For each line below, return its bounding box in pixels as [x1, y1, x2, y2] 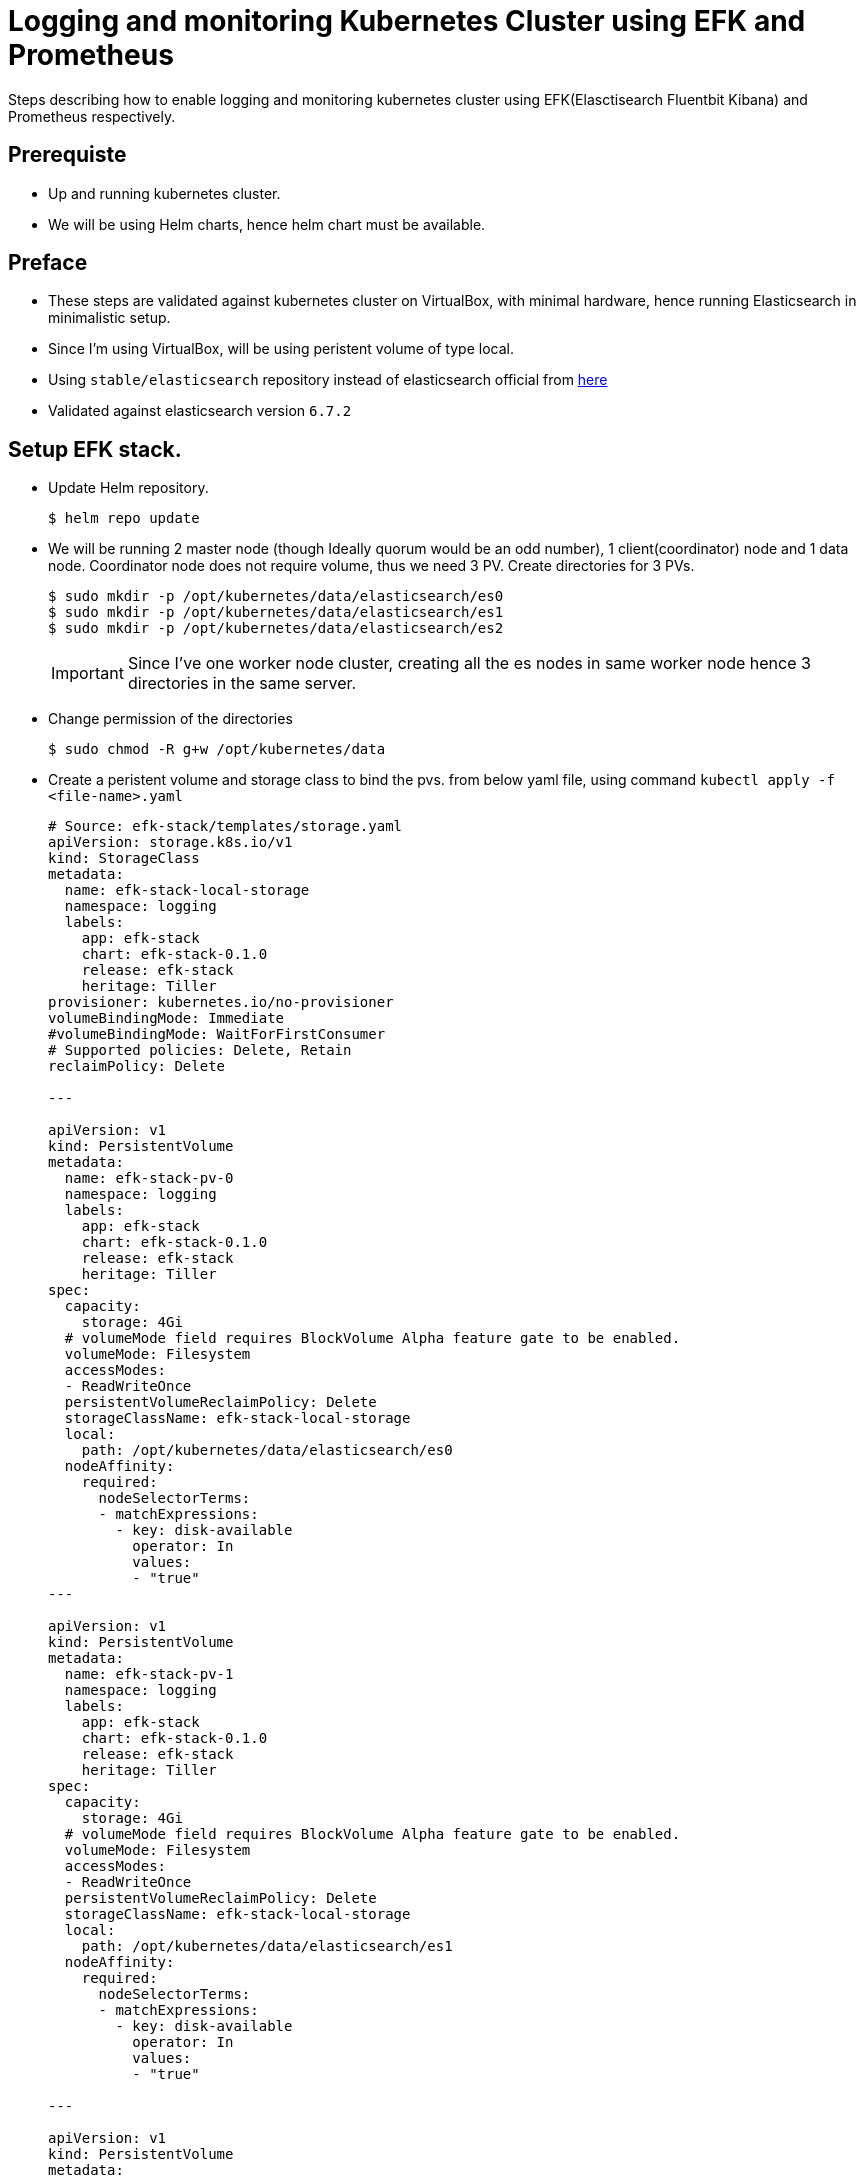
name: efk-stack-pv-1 [64, 1666, 234, 1683]
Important [51, 663, 124, 684]
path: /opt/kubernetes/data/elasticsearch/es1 [81, 1938, 453, 1955]
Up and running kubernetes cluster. [48, 184, 281, 202]
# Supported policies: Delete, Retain [48, 1042, 352, 1059]
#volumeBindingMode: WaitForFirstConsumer [48, 1026, 386, 1043]
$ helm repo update [48, 510, 200, 527]
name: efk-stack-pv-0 [64, 1170, 234, 1187]
